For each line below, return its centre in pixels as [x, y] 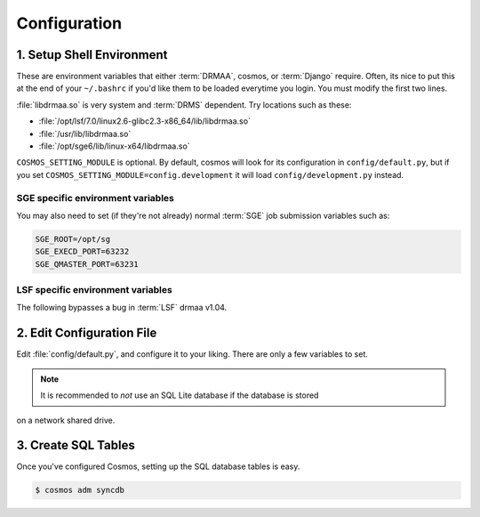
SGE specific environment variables [96, 198]
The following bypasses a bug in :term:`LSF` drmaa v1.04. [122, 308]
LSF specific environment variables [94, 290]
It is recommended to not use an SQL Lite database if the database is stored [180, 395]
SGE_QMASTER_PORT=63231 [87, 264]
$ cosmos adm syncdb [80, 490]
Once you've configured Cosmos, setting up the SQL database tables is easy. [158, 466]
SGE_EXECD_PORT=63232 [82, 252]
